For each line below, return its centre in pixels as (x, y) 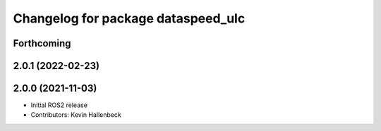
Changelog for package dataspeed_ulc (129, 18)
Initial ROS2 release (59, 105)
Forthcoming (42, 43)
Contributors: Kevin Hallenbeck (76, 115)
